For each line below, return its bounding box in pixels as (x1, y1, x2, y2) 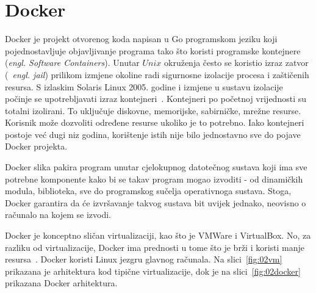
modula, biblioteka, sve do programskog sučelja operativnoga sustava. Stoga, (5, 184, 292, 197)
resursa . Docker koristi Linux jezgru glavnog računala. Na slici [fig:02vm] (5, 253, 282, 266)
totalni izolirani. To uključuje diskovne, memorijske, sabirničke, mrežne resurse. (5, 104, 301, 117)
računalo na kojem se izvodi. (5, 208, 111, 221)
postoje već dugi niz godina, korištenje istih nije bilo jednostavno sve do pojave (5, 128, 301, 140)
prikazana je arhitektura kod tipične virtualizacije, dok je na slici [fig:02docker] (5, 264, 301, 277)
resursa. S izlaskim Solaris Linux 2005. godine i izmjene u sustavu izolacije (5, 80, 283, 93)
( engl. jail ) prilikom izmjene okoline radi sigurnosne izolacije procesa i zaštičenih (5, 68, 309, 81)
